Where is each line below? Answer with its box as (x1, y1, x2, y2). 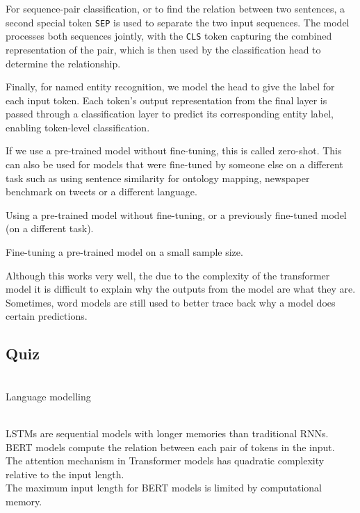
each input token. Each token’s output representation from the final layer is (6, 92, 327, 107)
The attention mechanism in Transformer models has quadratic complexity (6, 453, 325, 468)
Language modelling (6, 389, 91, 403)
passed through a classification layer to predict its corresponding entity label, (6, 106, 334, 121)
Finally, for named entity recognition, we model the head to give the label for (6, 79, 335, 94)
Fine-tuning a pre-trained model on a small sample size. (6, 245, 243, 259)
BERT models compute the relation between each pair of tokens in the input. (6, 439, 335, 454)
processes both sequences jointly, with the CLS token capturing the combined (6, 28, 332, 43)
